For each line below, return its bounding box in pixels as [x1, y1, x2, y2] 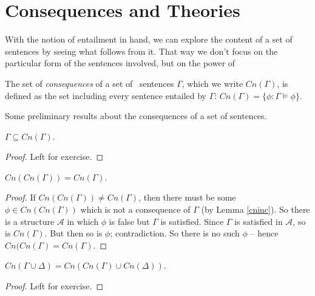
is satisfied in [234, 215, 283, 227]
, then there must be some [138, 191, 236, 204]
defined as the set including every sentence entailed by [5, 89, 206, 102]
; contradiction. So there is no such [110, 227, 240, 239]
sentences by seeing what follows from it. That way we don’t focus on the [5, 44, 278, 57]
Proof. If [5, 191, 36, 204]
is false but [109, 215, 150, 227]
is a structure [5, 215, 55, 227]
